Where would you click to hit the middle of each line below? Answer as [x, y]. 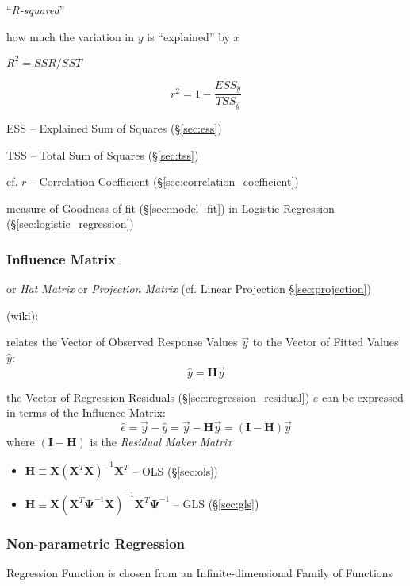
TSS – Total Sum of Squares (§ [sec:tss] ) [103, 154]
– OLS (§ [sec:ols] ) [175, 470]
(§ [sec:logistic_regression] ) [70, 224]
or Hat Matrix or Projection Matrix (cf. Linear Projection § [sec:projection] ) [189, 289]
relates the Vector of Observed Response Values [122, 342]
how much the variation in [71, 36]
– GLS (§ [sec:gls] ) [216, 503]
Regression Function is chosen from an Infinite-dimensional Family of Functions [200, 572]
